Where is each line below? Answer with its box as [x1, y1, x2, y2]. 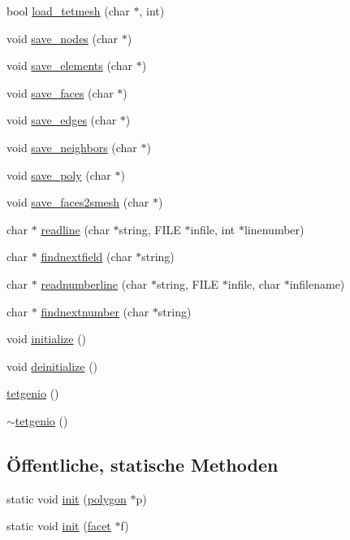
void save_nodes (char [6, 29, 119, 46]
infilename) [289, 275, 345, 292]
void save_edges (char [6, 111, 117, 128]
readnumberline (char [41, 275, 148, 292]
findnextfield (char [41, 248, 132, 265]
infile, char [227, 275, 280, 292]
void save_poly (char [6, 166, 111, 183]
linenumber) [244, 220, 305, 237]
